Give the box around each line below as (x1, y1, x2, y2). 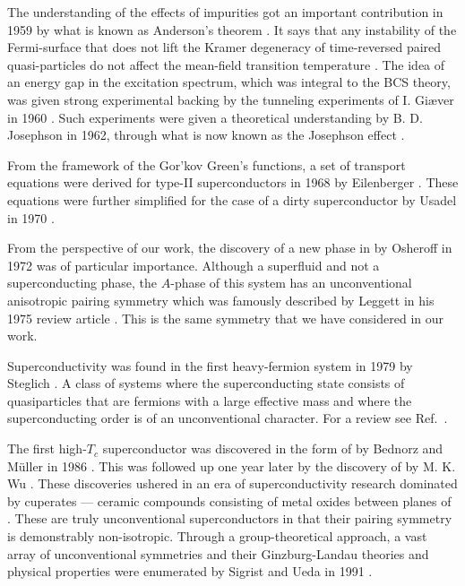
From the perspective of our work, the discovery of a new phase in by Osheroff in (7, 238, 452, 257)
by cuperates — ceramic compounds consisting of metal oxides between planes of (7, 491, 452, 510)
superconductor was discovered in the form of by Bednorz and (102, 439, 443, 458)
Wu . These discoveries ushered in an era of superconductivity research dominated (7, 474, 458, 493)
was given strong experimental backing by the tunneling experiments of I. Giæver (7, 90, 454, 108)
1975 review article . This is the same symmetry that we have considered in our (7, 308, 444, 327)
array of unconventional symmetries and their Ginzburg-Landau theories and (7, 544, 429, 563)
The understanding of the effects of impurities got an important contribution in (7, 3, 443, 21)
